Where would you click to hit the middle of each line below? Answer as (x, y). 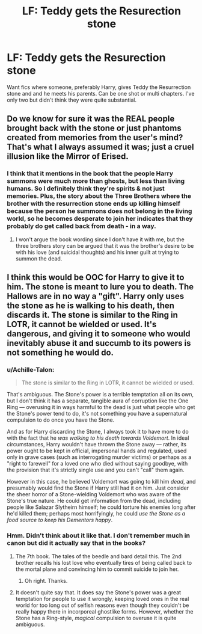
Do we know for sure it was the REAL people (91, 119)
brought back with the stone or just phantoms (94, 128)
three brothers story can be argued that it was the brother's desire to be (105, 245)
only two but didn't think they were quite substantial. (72, 100)
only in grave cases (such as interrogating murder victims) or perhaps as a (99, 457)
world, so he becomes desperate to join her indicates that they (100, 219)
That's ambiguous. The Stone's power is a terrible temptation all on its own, (100, 395)
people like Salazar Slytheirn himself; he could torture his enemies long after (101, 507)
